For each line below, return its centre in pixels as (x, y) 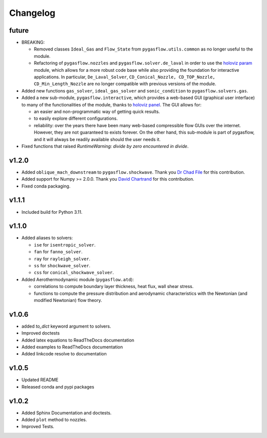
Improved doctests (41, 333)
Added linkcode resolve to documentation (64, 354)
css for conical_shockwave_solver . (74, 273)
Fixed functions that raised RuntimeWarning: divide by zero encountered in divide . (105, 146)
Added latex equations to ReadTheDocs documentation (78, 340)
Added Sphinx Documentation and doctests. (67, 413)
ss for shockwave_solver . (62, 265)
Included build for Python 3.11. (52, 212)
